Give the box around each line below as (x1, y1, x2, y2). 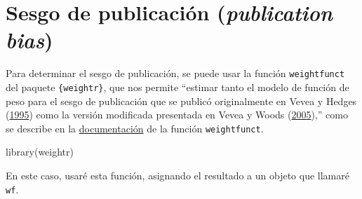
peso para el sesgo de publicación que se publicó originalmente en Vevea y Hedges (6, 93, 357, 108)
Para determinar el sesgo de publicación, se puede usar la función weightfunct (6, 66, 345, 81)
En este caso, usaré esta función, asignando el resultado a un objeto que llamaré (6, 168, 349, 183)
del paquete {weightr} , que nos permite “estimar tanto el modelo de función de (6, 79, 349, 94)
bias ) (6, 25, 53, 55)
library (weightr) (6, 144, 74, 159)
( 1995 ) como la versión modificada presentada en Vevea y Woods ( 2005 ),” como (6, 107, 348, 122)
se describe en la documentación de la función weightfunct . (6, 121, 264, 135)
